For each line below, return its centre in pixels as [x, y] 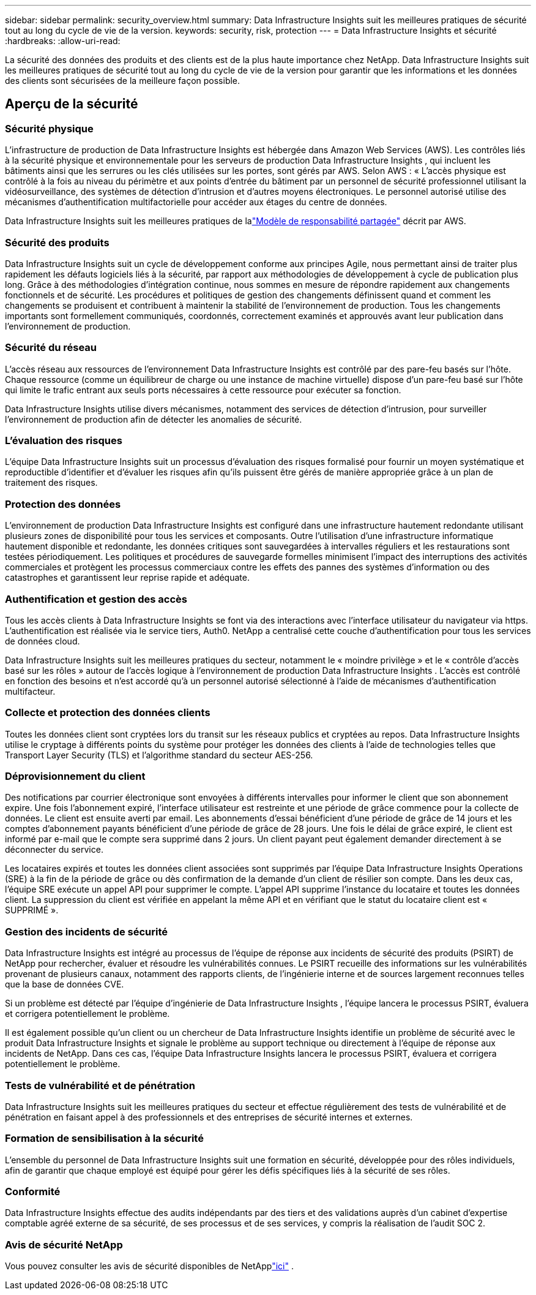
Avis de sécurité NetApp [64, 1244]
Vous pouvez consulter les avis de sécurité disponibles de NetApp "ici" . [149, 1266]
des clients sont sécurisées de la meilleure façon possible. [123, 81]
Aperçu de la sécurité [72, 104]
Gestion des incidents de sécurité [87, 931]
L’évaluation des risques [64, 441]
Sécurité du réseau [51, 348]
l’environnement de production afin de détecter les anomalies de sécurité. [154, 419]
